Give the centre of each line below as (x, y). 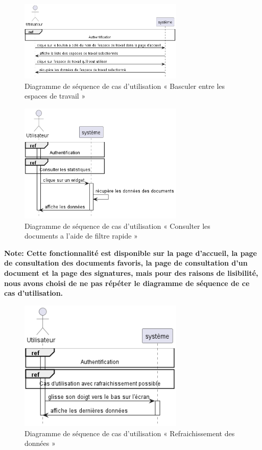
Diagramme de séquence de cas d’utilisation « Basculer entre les (125, 86)
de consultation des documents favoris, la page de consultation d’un (126, 263)
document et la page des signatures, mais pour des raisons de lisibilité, (131, 273)
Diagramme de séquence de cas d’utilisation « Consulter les (117, 226)
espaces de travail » (55, 96)
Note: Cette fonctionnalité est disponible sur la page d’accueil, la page (130, 253)
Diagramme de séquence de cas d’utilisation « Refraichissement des (130, 433)
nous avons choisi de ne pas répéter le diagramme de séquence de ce (127, 283)
